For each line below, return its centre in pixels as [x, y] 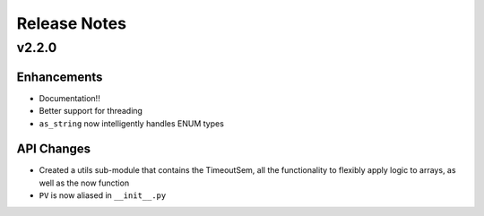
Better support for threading [91, 111]
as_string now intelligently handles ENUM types [131, 123]
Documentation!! [69, 98]
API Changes [54, 149]
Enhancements [60, 77]
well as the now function [84, 183]
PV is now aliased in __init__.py [103, 195]
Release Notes [72, 23]
